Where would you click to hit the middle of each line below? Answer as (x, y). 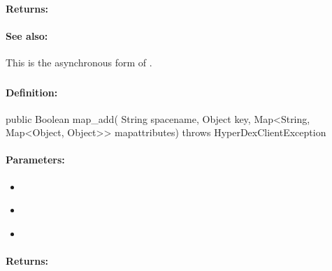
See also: (27, 35)
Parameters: (35, 160)
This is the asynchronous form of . (79, 62)
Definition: (32, 92)
